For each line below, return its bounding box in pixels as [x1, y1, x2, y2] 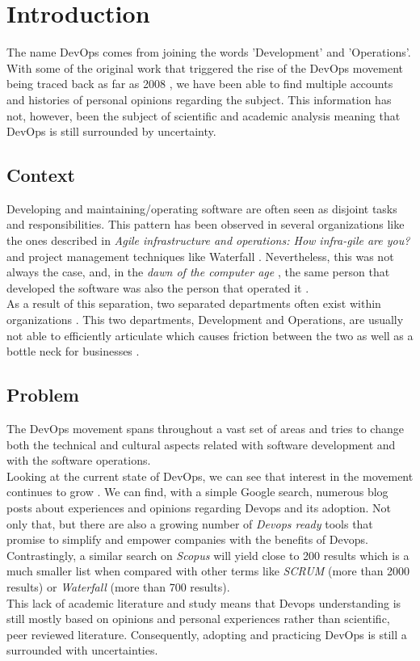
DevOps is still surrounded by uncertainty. [6, 123, 216, 140]
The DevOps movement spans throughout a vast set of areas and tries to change [6, 420, 404, 437]
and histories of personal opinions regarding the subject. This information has [6, 91, 392, 107]
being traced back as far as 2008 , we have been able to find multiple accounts [6, 75, 393, 92]
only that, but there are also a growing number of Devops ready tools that [6, 515, 373, 532]
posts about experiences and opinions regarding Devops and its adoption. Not [6, 499, 392, 516]
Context [6, 162, 75, 187]
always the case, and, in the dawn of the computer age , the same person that [6, 263, 390, 280]
